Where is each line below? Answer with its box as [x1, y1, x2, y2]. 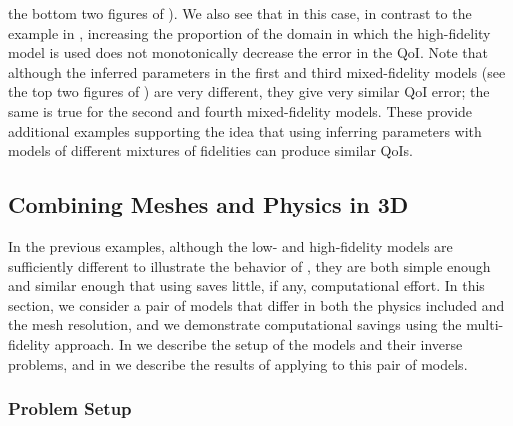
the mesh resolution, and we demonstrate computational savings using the [8, 314, 462, 335]
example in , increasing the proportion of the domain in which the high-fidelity [8, 22, 491, 43]
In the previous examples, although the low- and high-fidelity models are [8, 235, 453, 256]
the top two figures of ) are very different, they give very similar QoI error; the [8, 81, 490, 102]
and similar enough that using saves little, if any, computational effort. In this [8, 275, 485, 296]
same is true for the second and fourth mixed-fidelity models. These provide [8, 100, 473, 121]
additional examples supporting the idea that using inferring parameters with [8, 120, 482, 141]
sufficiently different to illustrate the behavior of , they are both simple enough [8, 255, 491, 276]
